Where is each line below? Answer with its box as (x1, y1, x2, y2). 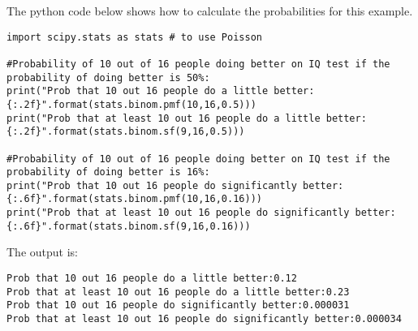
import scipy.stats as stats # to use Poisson (6, 31, 262, 43)
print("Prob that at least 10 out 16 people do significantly (6, 207, 350, 219)
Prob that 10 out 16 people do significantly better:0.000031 (6, 299, 350, 312)
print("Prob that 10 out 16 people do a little (6, 85, 269, 97)
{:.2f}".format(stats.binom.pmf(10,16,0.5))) (6, 98, 256, 110)
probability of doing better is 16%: (6, 166, 210, 178)
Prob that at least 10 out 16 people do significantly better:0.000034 (6, 313, 402, 325)
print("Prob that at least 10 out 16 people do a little (6, 112, 321, 124)
